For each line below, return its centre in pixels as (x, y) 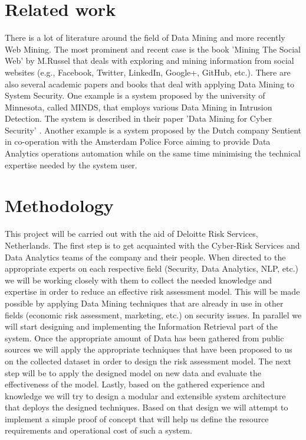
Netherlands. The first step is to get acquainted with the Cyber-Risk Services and (152, 245)
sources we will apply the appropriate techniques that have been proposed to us (149, 349)
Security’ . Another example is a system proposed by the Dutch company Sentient (153, 130)
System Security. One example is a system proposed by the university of (135, 95)
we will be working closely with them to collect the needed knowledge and (139, 280)
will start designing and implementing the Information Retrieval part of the (141, 326)
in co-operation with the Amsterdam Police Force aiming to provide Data (138, 141)
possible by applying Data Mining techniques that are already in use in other (144, 303)
